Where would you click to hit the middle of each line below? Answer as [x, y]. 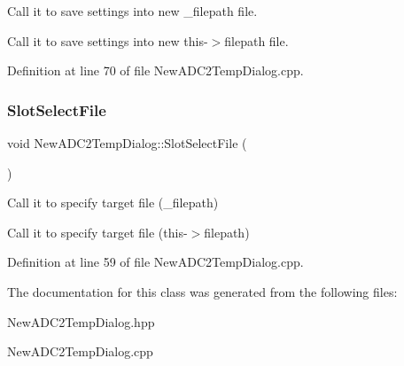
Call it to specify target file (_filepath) [113, 202]
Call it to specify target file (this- [97, 232]
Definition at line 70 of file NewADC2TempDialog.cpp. [155, 70]
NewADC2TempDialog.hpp [81, 321]
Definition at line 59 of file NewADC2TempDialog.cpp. [155, 262]
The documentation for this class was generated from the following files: [202, 291]
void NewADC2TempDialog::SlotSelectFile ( [127, 143]
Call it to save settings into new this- [108, 40]
